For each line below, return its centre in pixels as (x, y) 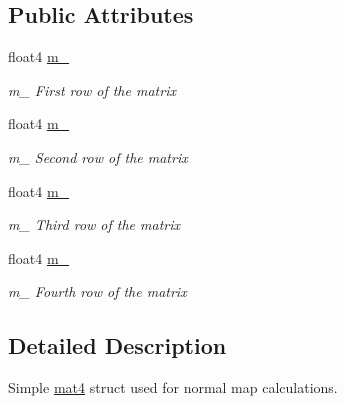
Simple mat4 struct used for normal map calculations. (173, 387)
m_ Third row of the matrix (94, 224)
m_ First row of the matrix (92, 89)
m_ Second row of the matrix (98, 156)
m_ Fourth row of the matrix (97, 291)
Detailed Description (117, 345)
